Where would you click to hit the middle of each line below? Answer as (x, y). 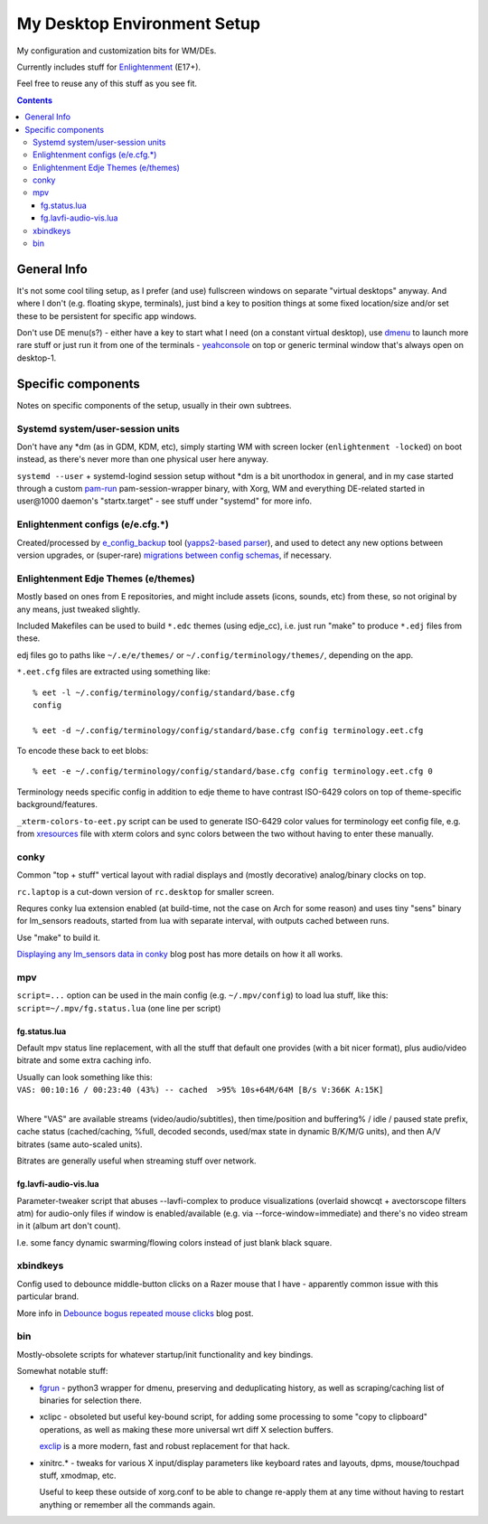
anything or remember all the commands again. (127, 1504)
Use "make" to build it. (59, 937)
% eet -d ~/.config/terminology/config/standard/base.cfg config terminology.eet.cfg (228, 730)
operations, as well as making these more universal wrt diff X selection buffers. (187, 1429)
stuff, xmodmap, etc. (78, 1475)
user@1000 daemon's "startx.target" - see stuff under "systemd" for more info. (164, 501)
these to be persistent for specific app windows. (107, 315)
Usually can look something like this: (84, 1077)
